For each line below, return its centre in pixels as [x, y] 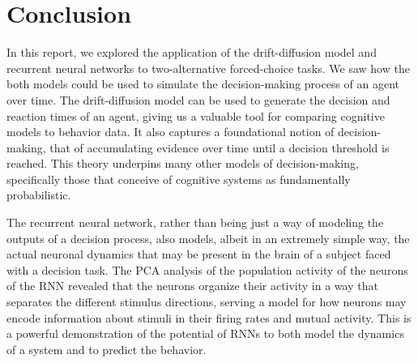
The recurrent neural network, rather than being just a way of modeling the [195, 222]
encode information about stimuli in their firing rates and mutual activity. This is [209, 317]
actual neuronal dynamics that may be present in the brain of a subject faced [199, 254]
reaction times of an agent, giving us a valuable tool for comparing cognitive [196, 115]
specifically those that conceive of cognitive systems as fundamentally [179, 179]
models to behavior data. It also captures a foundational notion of [171, 132]
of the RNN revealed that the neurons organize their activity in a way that [192, 286]
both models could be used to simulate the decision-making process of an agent [203, 84]
